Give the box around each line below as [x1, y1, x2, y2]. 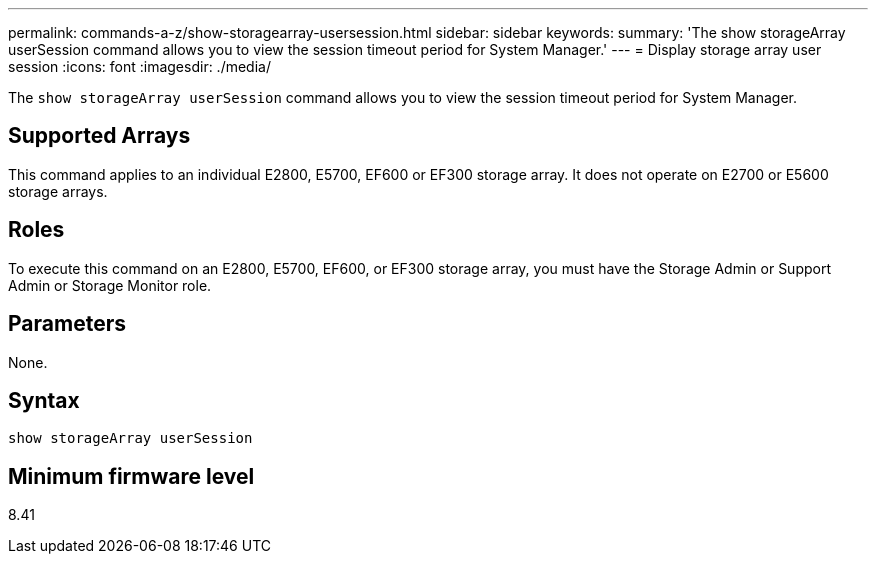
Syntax [8, 387, 80, 413]
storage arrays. [8, 182, 108, 200]
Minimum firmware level [8, 463, 255, 489]
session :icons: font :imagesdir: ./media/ [8, 58, 271, 75]
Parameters [8, 311, 126, 337]
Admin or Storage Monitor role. [8, 276, 212, 294]
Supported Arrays [8, 123, 191, 149]
